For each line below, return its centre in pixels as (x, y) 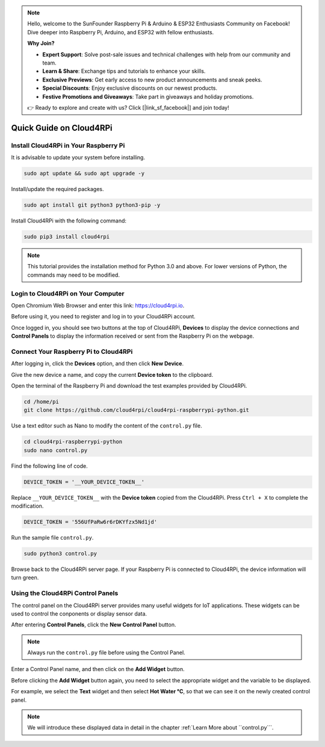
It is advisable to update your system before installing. (78, 157)
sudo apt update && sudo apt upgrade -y (84, 174)
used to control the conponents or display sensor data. (79, 613)
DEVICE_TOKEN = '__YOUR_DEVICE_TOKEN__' (84, 482)
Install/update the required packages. (57, 189)
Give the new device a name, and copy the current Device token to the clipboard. (112, 374)
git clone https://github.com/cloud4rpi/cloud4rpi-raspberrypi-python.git (137, 410)
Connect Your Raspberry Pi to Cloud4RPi (72, 351)
